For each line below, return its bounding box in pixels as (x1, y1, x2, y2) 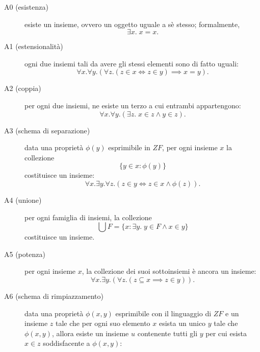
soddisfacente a (43, 338, 90, 348)
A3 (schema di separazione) (4, 125, 90, 135)
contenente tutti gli (137, 327, 198, 338)
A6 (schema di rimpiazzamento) (4, 290, 103, 301)
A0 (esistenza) (4, 2, 48, 12)
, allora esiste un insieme (51, 327, 129, 338)
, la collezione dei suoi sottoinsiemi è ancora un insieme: (82, 266, 256, 276)
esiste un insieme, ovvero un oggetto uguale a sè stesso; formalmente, (24, 18, 240, 29)
